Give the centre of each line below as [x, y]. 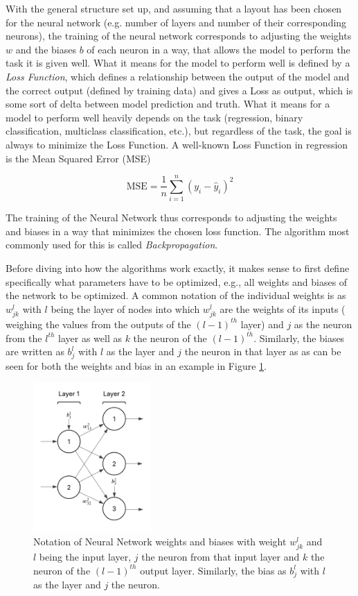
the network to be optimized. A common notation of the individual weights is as [176, 295]
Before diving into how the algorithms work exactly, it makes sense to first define [178, 268]
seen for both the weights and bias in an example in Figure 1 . [136, 365]
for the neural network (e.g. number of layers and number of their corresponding [176, 22]
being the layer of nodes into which [125, 308]
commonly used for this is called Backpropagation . [112, 245]
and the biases [46, 49]
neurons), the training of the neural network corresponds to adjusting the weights [179, 36]
